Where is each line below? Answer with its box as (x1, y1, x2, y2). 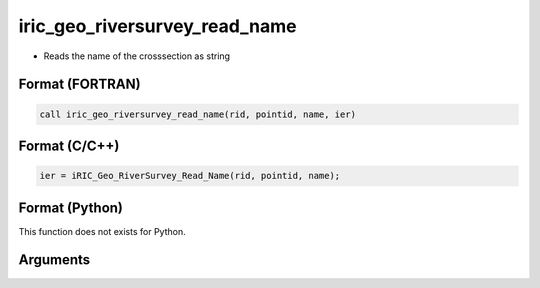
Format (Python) (18, 199, 124, 216)
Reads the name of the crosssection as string (43, 50, 230, 62)
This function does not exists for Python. (18, 225, 186, 237)
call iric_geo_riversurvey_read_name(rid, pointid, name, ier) (39, 108, 357, 120)
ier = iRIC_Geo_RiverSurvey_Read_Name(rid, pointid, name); (39, 170, 341, 182)
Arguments (18, 251, 91, 269)
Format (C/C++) (18, 137, 120, 154)
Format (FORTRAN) (18, 76, 141, 93)
